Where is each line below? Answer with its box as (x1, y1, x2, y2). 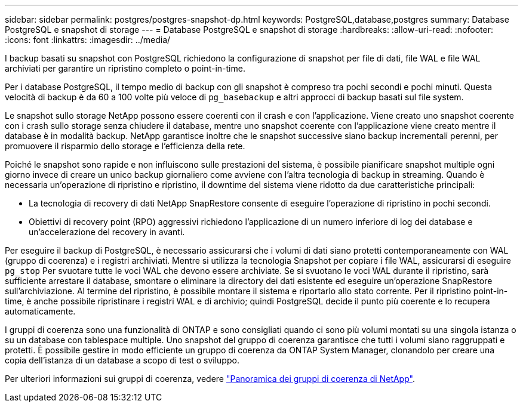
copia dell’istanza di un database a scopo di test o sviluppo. (5, 355, 239, 365)
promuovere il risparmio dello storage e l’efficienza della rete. (5, 141, 245, 151)
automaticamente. (5, 306, 76, 316)
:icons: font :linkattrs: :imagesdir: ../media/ (5, 35, 171, 45)
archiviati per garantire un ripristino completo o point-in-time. (5, 63, 245, 73)
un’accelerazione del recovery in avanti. (29, 227, 185, 237)
